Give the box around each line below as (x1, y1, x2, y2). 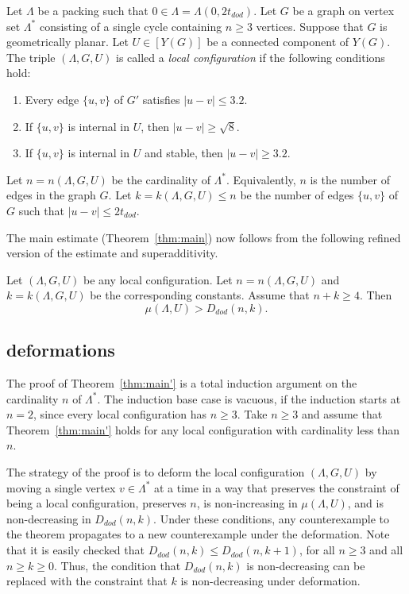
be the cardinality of (111, 171, 210, 187)
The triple (6, 48, 56, 65)
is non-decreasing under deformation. (180, 573, 361, 589)
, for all (299, 542, 335, 558)
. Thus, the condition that (54, 557, 181, 573)
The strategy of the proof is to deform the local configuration (6, 464, 305, 480)
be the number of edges (240, 187, 354, 203)
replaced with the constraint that (6, 573, 168, 589)
